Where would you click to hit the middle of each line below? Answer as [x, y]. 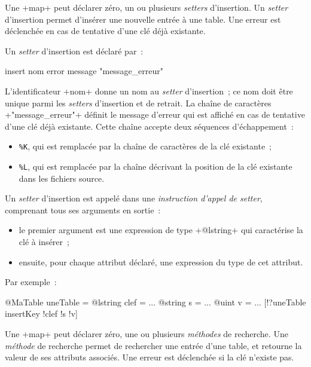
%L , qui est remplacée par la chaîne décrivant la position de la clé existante [155, 166]
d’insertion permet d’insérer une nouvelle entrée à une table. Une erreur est [143, 19]
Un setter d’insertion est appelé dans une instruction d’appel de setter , [134, 198]
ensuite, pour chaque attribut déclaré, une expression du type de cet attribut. [161, 262]
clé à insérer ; [44, 242]
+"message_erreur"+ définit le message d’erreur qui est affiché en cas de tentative [155, 114]
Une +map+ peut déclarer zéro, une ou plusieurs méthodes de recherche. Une [147, 334]
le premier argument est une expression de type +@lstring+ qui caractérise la [161, 230]
